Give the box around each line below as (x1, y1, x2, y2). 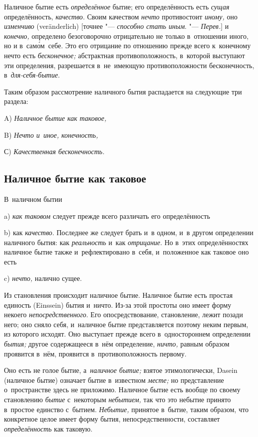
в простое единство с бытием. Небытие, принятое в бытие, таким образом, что (4, 404, 249, 414)
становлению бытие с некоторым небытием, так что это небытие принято (4, 394, 231, 405)
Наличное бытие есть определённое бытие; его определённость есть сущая (4, 1, 230, 11)
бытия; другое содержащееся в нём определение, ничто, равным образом (4, 339, 230, 349)
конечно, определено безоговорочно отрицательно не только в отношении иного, (4, 30, 249, 41)
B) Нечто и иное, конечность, (4, 129, 98, 140)
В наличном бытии (4, 193, 63, 204)
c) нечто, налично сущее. (4, 273, 82, 283)
